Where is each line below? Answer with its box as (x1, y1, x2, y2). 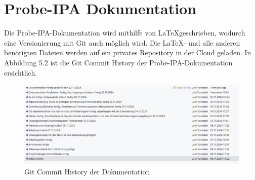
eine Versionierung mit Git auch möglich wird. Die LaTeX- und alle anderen (4, 37, 240, 48)
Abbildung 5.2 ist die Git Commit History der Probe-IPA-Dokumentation (4, 57, 233, 67)
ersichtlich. (4, 67, 37, 78)
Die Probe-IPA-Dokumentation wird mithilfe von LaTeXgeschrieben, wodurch (4, 27, 245, 38)
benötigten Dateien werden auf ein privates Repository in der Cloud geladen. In (4, 47, 251, 58)
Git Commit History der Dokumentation (24, 166, 150, 177)
